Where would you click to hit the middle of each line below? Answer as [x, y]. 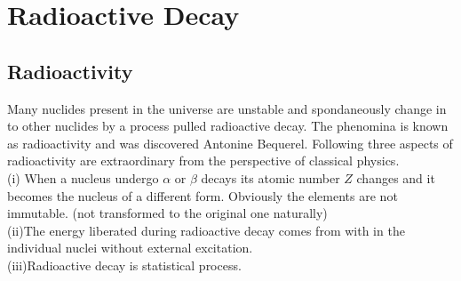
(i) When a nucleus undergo [83, 177]
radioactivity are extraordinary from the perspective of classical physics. [203, 161]
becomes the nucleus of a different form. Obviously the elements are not [203, 195]
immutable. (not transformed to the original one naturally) [167, 213]
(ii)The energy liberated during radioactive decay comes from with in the [206, 230]
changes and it [396, 177]
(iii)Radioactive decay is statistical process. [124, 265]
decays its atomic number [270, 177]
